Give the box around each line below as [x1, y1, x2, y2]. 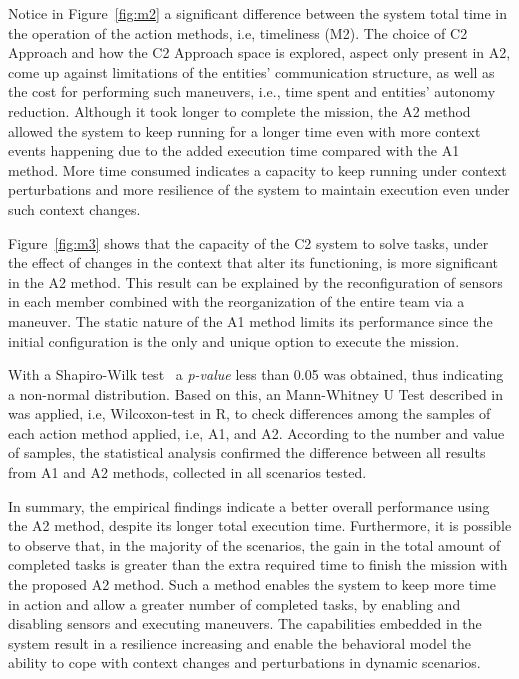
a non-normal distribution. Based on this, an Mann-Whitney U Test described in [8, 383, 504, 404]
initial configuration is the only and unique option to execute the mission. [8, 330, 460, 351]
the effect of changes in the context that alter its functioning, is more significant [8, 252, 498, 273]
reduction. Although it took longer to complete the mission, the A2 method [8, 100, 471, 121]
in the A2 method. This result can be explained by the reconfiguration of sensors [8, 271, 503, 292]
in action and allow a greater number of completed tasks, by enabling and [8, 593, 461, 614]
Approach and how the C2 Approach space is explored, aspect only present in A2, [8, 42, 511, 63]
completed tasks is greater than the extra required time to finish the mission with [8, 554, 508, 575]
